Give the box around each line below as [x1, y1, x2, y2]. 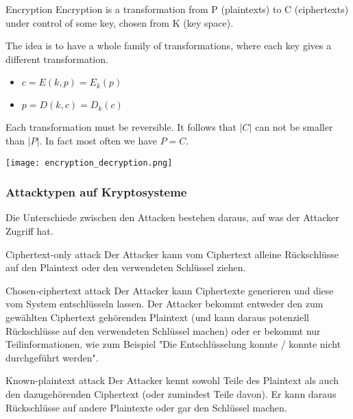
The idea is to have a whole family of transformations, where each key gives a [5, 38, 332, 53]
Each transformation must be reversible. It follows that [5, 120, 237, 134]
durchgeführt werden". [5, 350, 99, 364]
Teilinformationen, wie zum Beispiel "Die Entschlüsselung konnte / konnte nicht [5, 337, 341, 351]
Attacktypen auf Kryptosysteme [5, 183, 187, 201]
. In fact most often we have [39, 133, 158, 147]
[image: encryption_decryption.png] [5, 157, 173, 168]
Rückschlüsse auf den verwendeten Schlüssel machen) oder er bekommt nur [5, 323, 321, 338]
